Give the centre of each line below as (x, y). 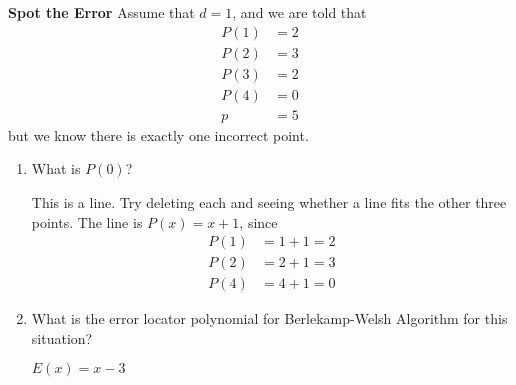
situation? (62, 337)
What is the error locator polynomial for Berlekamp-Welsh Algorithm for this (269, 318)
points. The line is (87, 221)
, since (258, 221)
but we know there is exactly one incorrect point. (158, 134)
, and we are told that (299, 12)
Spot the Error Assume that (101, 12)
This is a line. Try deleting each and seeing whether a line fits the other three (269, 201)
